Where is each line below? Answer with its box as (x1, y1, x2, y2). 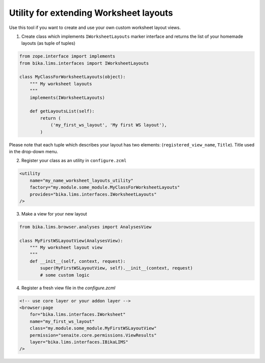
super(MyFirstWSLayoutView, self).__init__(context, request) (40, 265, 193, 271)
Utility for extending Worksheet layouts (9, 7, 173, 18)
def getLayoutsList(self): (29, 109, 95, 114)
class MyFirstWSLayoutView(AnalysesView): (19, 238, 123, 243)
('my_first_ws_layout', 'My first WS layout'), (50, 122, 167, 128)
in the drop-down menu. (9, 148, 58, 154)
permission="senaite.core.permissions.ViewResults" (29, 332, 157, 338)
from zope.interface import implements (19, 54, 115, 59)
